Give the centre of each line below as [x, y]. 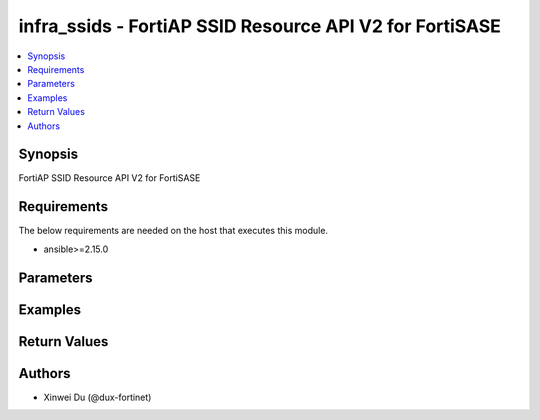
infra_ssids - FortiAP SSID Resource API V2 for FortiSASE [260, 26]
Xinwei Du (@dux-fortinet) [97, 397]
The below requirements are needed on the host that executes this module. [173, 231]
